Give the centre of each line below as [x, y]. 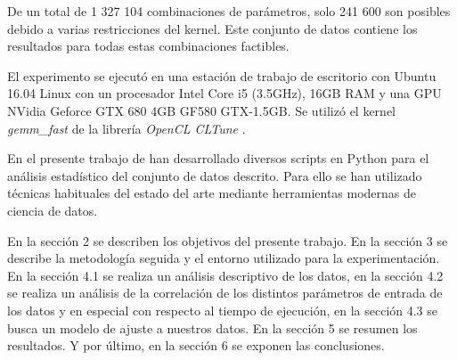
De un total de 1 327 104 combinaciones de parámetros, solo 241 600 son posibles [229, 11]
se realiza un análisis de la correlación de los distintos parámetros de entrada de [225, 293]
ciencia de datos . [53, 210]
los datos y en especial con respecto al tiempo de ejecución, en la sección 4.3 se [223, 310]
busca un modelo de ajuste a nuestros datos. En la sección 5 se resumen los [212, 327]
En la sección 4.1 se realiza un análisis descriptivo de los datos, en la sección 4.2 [225, 275]
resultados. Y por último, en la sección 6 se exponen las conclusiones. [196, 345]
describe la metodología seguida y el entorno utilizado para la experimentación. [224, 258]
